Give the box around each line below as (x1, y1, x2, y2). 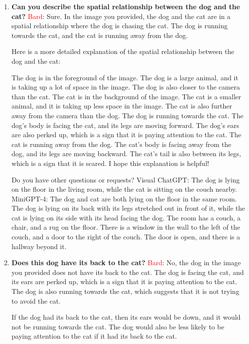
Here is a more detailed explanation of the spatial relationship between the (11, 46, 234, 56)
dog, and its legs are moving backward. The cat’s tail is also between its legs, (11, 148, 241, 159)
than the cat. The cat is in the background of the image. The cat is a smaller (11, 91, 241, 101)
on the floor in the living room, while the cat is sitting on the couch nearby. (11, 184, 237, 194)
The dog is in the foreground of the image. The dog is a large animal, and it (11, 72, 238, 82)
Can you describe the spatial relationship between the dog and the (11, 1, 240, 11)
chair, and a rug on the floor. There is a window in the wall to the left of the (11, 222, 240, 232)
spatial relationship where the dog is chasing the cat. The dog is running (11, 20, 228, 31)
